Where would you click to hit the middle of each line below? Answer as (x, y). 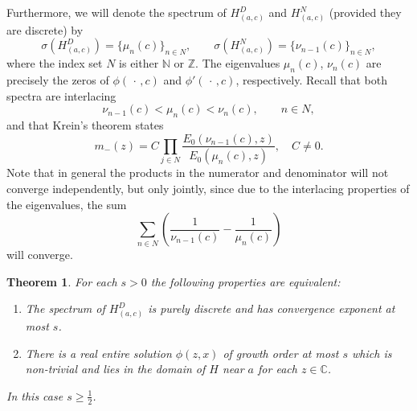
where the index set (55, 63)
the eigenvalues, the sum (67, 204)
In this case (35, 395)
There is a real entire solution (98, 353)
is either (139, 63)
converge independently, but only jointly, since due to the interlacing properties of (208, 188)
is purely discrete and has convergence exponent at (272, 308)
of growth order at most (281, 353)
